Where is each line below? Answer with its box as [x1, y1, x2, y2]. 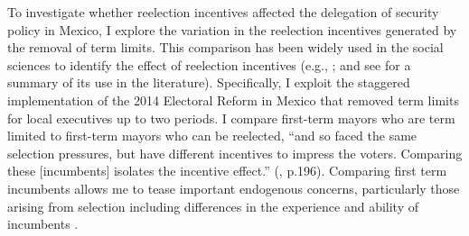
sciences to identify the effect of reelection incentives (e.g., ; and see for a [7, 55, 411, 74]
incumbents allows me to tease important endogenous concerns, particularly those [7, 178, 460, 197]
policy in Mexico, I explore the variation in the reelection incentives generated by [7, 20, 457, 39]
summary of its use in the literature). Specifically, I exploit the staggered [7, 73, 410, 92]
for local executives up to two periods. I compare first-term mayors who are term [7, 108, 455, 127]
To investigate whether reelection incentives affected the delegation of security [7, 3, 439, 21]
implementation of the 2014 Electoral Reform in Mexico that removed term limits [7, 90, 459, 109]
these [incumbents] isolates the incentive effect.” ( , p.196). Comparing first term [7, 161, 447, 180]
